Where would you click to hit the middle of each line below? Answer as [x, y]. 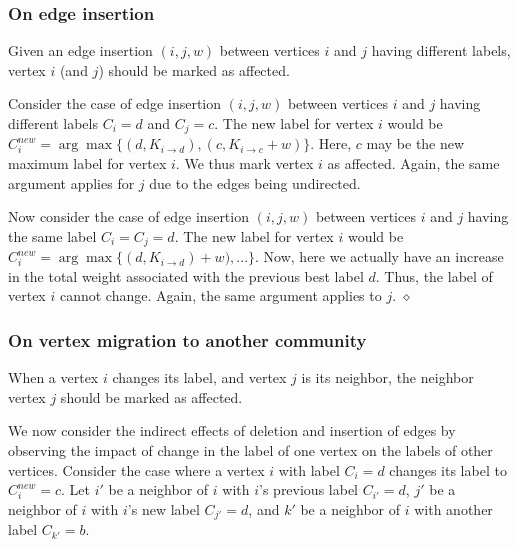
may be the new [415, 143]
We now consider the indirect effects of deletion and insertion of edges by [232, 430]
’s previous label [309, 489]
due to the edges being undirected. [255, 182]
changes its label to [448, 469]
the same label [52, 235]
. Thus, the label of [434, 275]
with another [453, 508]
